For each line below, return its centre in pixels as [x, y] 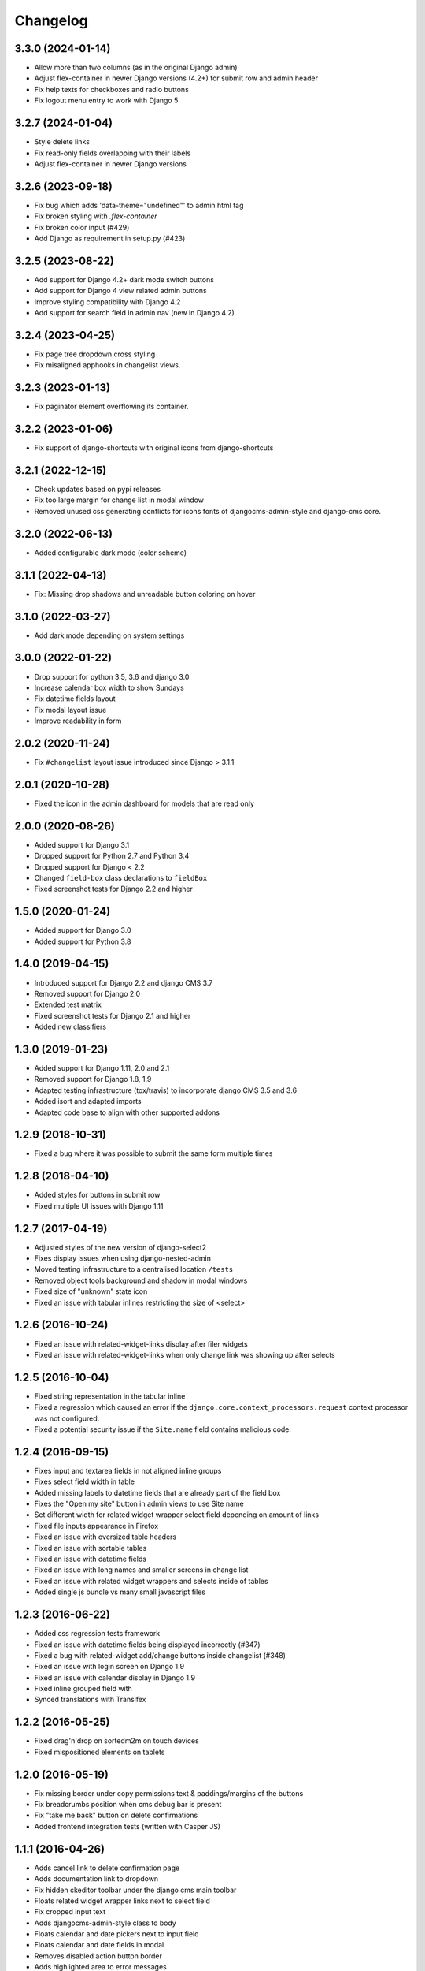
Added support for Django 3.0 [83, 930]
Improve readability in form [78, 721]
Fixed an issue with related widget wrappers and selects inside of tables [151, 1581]
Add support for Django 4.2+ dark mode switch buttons [124, 279]
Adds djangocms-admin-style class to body [105, 1923]
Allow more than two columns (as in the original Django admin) [136, 68]
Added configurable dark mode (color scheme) [111, 553]
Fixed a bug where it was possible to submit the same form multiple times [153, 1153]
